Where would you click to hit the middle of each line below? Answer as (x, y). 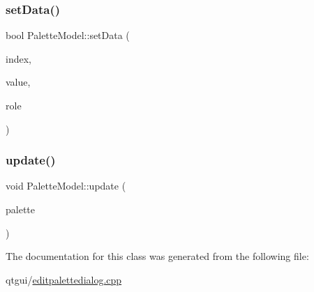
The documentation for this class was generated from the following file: (157, 256)
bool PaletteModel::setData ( (68, 35)
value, (18, 82)
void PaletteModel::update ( (66, 186)
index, (18, 58)
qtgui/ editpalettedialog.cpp (64, 279)
